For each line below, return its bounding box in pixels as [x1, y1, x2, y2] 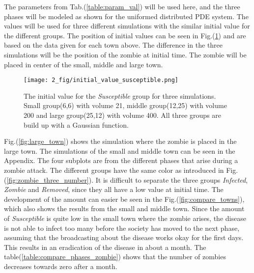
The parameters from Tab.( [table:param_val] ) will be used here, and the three [4, 1, 240, 11]
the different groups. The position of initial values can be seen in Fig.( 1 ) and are [4, 30, 246, 40]
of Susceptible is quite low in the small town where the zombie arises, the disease [4, 213, 246, 223]
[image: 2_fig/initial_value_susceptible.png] [24, 77, 178, 84]
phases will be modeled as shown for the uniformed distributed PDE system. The [4, 11, 249, 21]
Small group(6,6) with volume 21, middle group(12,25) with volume [24, 100, 227, 110]
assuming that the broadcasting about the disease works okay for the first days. [4, 232, 244, 243]
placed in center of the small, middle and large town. [4, 59, 163, 69]
